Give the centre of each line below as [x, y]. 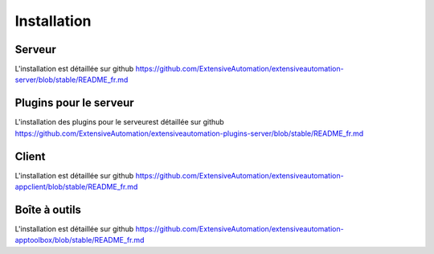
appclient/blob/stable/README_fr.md [76, 187]
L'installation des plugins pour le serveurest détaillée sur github [119, 122]
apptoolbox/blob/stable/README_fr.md [80, 240]
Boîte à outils [48, 209]
